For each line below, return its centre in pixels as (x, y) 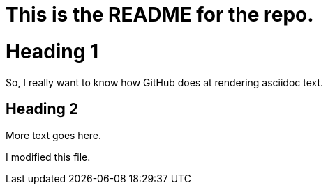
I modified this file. (48, 157)
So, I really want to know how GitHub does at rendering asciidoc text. (165, 82)
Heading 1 (52, 51)
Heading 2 (42, 109)
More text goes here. (54, 136)
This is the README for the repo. (160, 15)
